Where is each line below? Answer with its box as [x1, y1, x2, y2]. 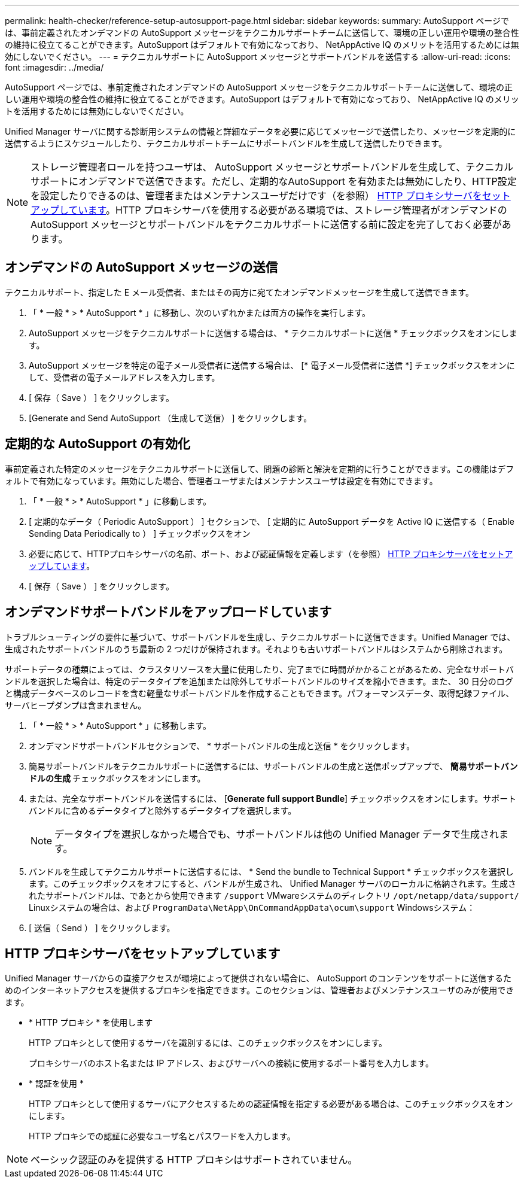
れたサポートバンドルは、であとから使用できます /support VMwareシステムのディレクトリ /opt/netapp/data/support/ [29, 890, 519, 901]
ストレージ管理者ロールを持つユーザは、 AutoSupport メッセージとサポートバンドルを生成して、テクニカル [31, 161, 514, 173]
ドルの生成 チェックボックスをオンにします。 [29, 773, 206, 783]
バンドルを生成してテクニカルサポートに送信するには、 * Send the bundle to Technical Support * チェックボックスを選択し [29, 866, 514, 877]
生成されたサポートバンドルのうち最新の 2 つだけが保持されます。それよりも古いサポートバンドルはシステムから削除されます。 [5, 643, 508, 654]
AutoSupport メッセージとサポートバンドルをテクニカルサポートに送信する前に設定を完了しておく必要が [31, 218, 502, 230]
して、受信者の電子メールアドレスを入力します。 [29, 372, 220, 382]
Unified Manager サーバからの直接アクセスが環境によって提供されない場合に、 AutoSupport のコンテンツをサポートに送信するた [5, 973, 512, 984]
